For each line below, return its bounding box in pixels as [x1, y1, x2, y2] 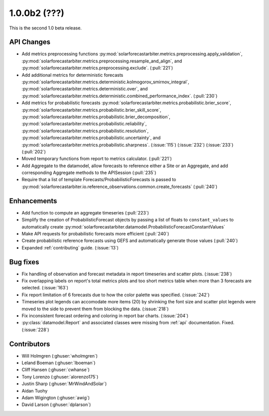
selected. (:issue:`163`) [21, 285, 69, 291]
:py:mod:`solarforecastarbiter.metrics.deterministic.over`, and [21, 86, 148, 92]
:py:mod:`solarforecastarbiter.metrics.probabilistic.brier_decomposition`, [21, 114, 170, 120]
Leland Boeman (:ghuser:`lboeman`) [21, 360, 96, 366]
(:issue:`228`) [21, 327, 49, 333]
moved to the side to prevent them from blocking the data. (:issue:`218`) [21, 306, 169, 312]
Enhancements [9, 197, 57, 205]
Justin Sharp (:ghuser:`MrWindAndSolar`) [21, 381, 107, 387]
